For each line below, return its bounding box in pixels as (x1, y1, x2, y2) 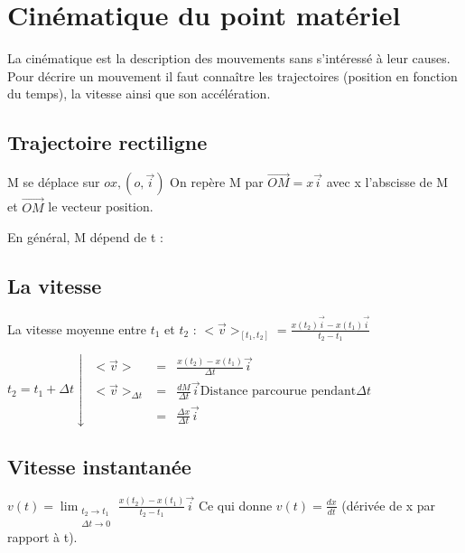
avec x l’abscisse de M (326, 173, 449, 192)
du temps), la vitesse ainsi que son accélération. (7, 84, 271, 103)
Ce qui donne (198, 495, 273, 514)
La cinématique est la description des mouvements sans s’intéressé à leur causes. (7, 49, 451, 68)
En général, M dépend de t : (7, 228, 163, 247)
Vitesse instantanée (7, 452, 191, 480)
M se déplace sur (7, 173, 100, 192)
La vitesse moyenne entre (7, 319, 146, 338)
